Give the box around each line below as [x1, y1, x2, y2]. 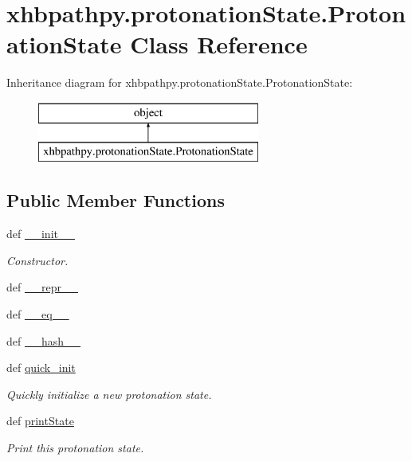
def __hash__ [6, 332, 81, 349]
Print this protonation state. [6, 440, 144, 456]
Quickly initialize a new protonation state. [6, 385, 212, 402]
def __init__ [6, 225, 75, 242]
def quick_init [6, 359, 76, 376]
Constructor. [6, 252, 69, 268]
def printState [6, 412, 74, 429]
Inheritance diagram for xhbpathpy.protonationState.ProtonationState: [6, 74, 353, 91]
